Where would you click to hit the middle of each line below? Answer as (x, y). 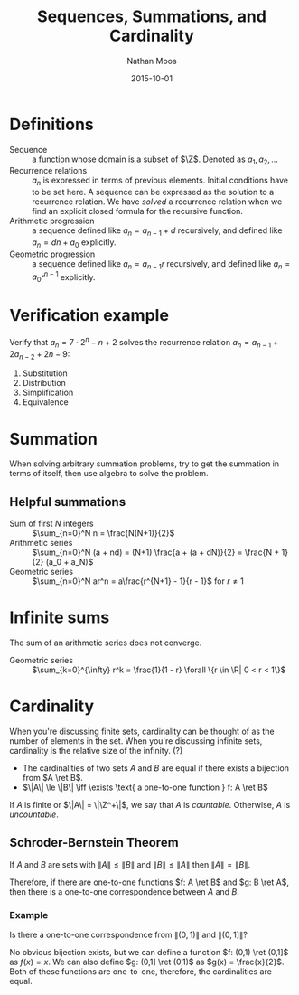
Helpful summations (68, 502)
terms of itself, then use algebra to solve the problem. (109, 474)
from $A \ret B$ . (53, 777)
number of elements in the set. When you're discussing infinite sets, (136, 741)
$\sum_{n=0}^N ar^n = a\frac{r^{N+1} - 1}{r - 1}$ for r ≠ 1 (138, 581)
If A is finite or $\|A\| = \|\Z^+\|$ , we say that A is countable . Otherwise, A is (150, 804)
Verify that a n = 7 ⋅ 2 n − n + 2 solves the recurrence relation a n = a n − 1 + (144, 343)
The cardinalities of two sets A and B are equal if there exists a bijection (155, 768)
